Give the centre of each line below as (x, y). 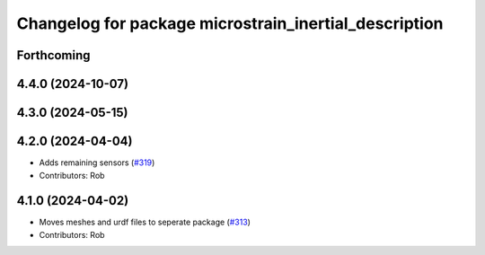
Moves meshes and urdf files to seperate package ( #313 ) (145, 222)
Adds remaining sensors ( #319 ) (97, 163)
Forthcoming (53, 55)
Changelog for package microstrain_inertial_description (230, 23)
